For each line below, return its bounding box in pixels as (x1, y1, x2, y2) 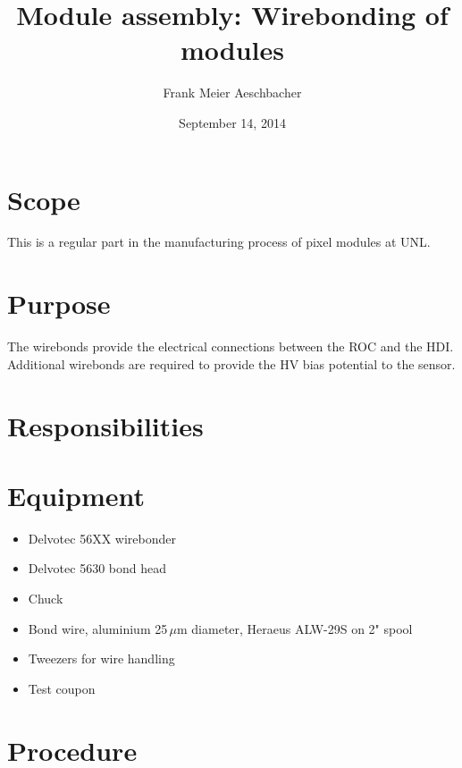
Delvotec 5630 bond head (28, 559, 166, 578)
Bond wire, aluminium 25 (28, 619, 168, 637)
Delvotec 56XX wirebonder (28, 528, 176, 547)
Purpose (7, 285, 111, 322)
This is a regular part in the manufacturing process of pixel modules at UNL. (7, 232, 431, 251)
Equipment (7, 477, 145, 513)
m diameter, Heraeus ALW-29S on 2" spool (177, 619, 413, 637)
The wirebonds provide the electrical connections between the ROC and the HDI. (7, 337, 454, 356)
